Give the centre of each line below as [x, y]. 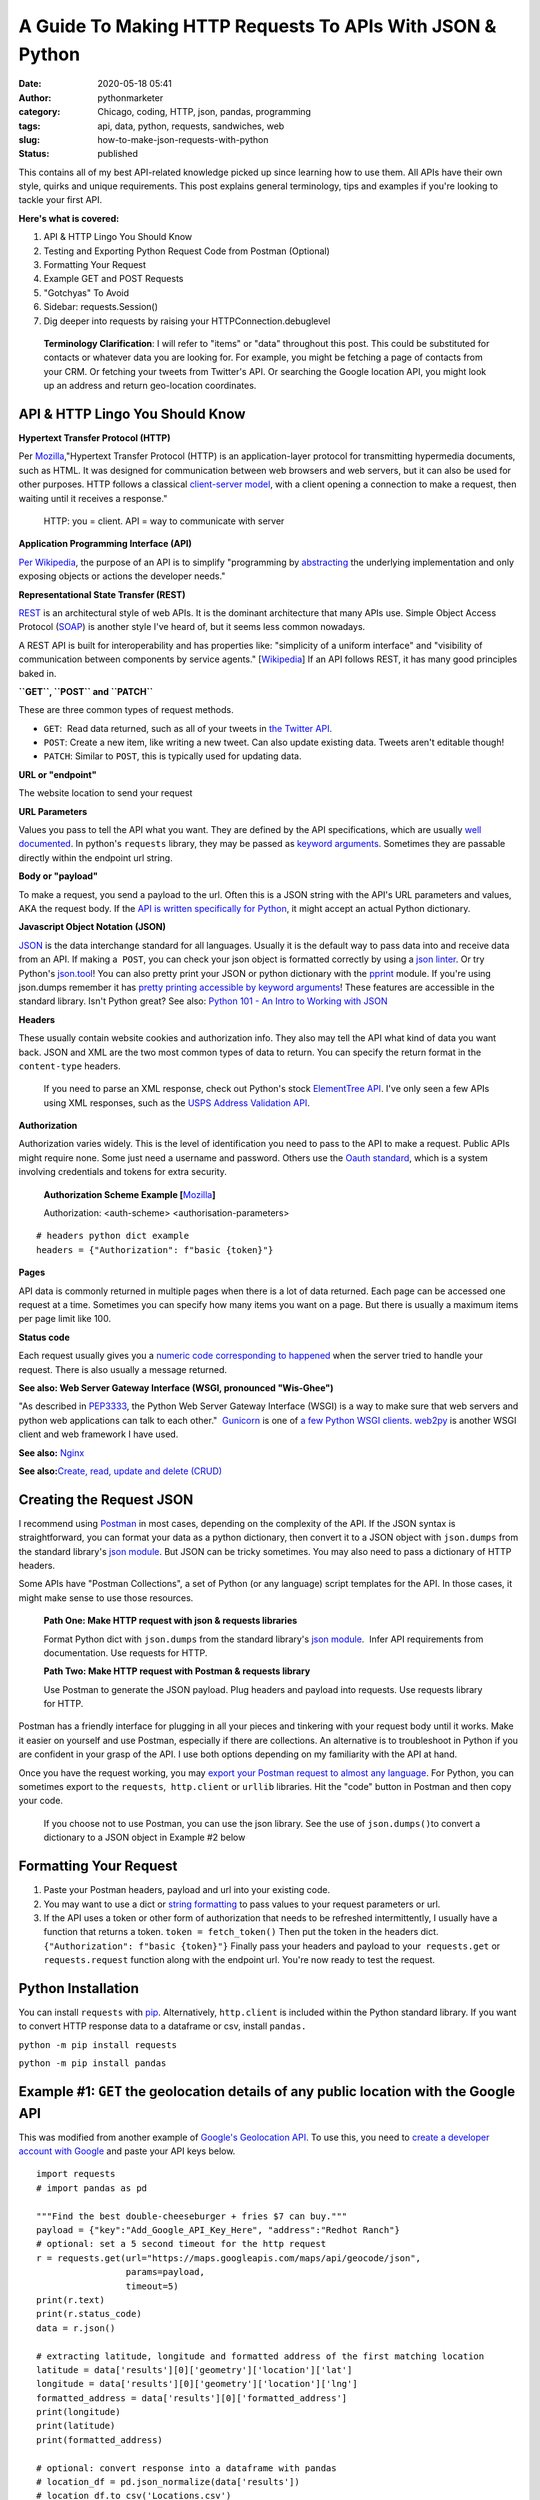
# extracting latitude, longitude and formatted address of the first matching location [260, 2356]
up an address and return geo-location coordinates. [150, 386]
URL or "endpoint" [57, 774]
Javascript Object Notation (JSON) [92, 927]
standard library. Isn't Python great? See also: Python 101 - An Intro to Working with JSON [203, 1001]
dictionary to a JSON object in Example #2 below [144, 1837]
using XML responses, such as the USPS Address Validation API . [176, 1102]
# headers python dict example [113, 1236]
